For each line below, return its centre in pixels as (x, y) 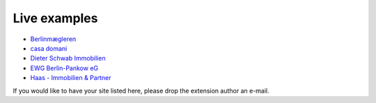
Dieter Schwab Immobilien (68, 58)
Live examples (55, 18)
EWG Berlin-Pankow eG (64, 68)
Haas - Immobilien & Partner (71, 78)
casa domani (49, 48)
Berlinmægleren (53, 39)
